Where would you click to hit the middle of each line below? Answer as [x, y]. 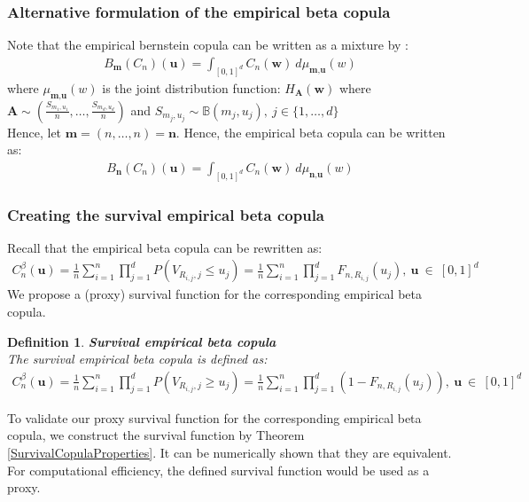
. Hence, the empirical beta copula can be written [311, 132]
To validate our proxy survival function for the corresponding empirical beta [214, 417]
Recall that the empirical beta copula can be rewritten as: [165, 247]
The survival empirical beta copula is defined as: [137, 359]
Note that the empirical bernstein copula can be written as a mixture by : [208, 45]
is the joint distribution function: [191, 87]
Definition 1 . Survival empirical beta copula [142, 341]
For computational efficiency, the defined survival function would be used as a [218, 470]
